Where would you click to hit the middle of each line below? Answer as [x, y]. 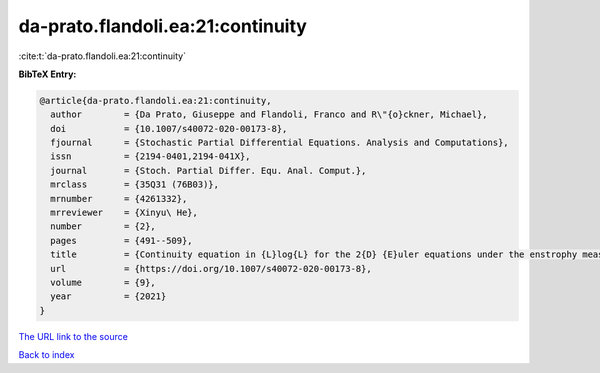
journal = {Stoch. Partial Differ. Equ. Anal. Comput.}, [208, 170]
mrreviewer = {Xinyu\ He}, [124, 213]
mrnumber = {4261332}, [119, 198]
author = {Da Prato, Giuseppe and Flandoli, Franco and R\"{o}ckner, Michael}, [269, 114]
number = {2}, [103, 226]
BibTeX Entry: [47, 74]
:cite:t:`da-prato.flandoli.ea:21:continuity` [102, 56]
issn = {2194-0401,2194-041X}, [150, 156]
